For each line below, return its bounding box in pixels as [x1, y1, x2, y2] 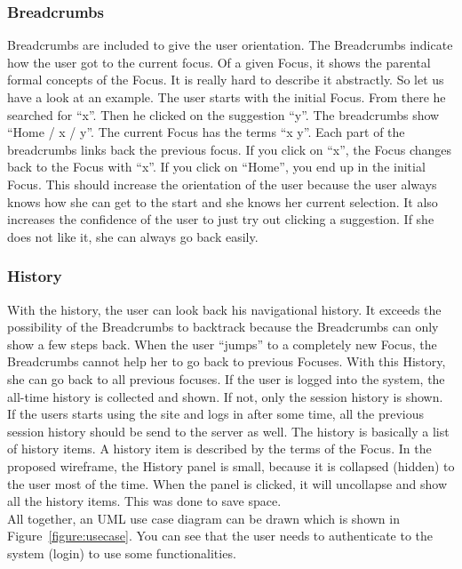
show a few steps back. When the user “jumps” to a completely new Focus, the [7, 334, 437, 353]
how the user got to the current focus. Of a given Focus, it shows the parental [7, 52, 431, 71]
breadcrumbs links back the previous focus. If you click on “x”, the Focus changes [7, 140, 452, 158]
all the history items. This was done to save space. [7, 492, 282, 510]
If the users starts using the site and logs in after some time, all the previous [7, 405, 425, 423]
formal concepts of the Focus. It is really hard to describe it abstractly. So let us [7, 70, 444, 89]
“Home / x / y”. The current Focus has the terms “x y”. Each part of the [7, 123, 405, 141]
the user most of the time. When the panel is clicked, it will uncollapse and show [7, 474, 448, 493]
